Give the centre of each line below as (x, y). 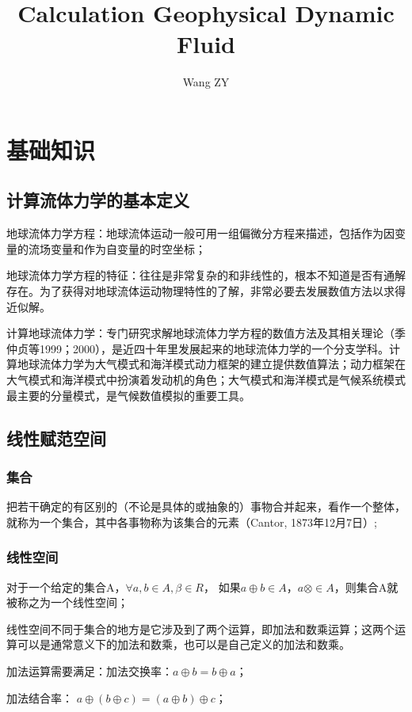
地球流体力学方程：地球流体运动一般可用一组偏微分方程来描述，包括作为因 (200, 233)
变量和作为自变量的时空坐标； (128, 248)
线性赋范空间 (56, 438)
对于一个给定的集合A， (66, 586)
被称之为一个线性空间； (67, 602)
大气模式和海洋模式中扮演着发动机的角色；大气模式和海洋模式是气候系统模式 (206, 380)
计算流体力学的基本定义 (98, 200)
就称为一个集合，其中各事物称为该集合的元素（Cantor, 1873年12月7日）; (192, 522)
